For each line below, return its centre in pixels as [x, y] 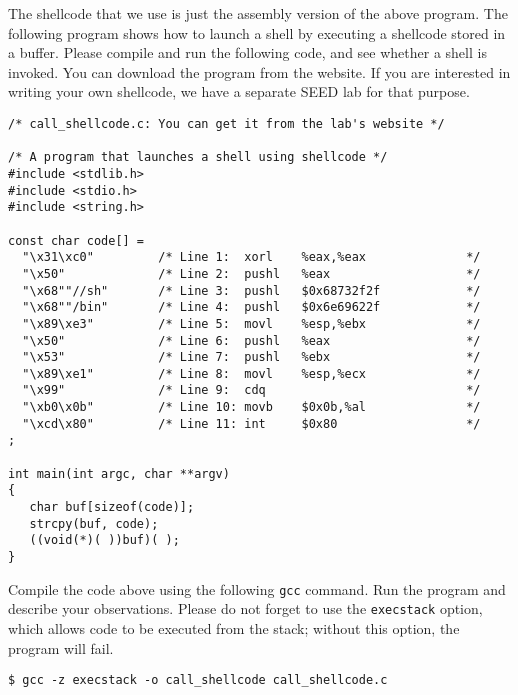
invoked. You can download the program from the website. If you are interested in [259, 71]
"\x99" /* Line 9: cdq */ [251, 390]
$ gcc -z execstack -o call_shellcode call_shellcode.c [198, 680]
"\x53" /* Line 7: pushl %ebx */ [251, 357]
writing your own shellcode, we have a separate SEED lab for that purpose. [239, 91]
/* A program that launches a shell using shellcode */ [198, 157]
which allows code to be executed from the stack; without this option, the [234, 628]
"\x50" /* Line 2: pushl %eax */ [251, 273]
